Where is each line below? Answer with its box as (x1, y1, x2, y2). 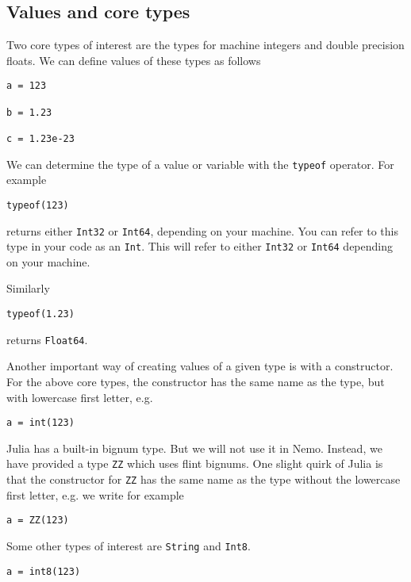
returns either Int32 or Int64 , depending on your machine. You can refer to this (6, 222, 398, 239)
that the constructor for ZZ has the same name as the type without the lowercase (6, 471, 401, 488)
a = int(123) (6, 417, 75, 429)
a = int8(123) (6, 565, 81, 577)
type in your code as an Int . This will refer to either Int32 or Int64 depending (6, 238, 394, 255)
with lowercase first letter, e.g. (6, 389, 153, 405)
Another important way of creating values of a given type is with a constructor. (6, 358, 394, 374)
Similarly (6, 280, 50, 297)
